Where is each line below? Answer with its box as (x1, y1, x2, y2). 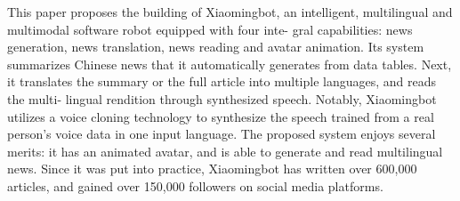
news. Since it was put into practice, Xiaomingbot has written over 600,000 (7, 159, 417, 178)
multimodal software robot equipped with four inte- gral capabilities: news (7, 20, 413, 38)
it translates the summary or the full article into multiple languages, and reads (7, 72, 437, 91)
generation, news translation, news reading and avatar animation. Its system (7, 37, 424, 56)
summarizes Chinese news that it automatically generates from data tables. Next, (7, 54, 452, 73)
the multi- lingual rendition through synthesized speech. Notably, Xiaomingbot (7, 89, 437, 108)
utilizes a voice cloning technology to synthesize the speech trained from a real (7, 107, 434, 125)
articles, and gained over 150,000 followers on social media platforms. (7, 176, 383, 195)
